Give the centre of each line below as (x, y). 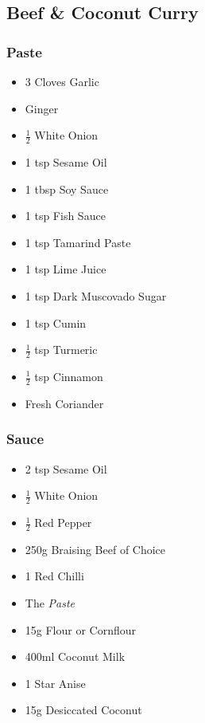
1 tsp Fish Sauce (65, 216)
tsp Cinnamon (69, 376)
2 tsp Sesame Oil (66, 468)
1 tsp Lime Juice (66, 269)
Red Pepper (63, 523)
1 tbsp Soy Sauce (67, 189)
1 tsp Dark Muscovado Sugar (96, 295)
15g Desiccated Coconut (83, 710)
